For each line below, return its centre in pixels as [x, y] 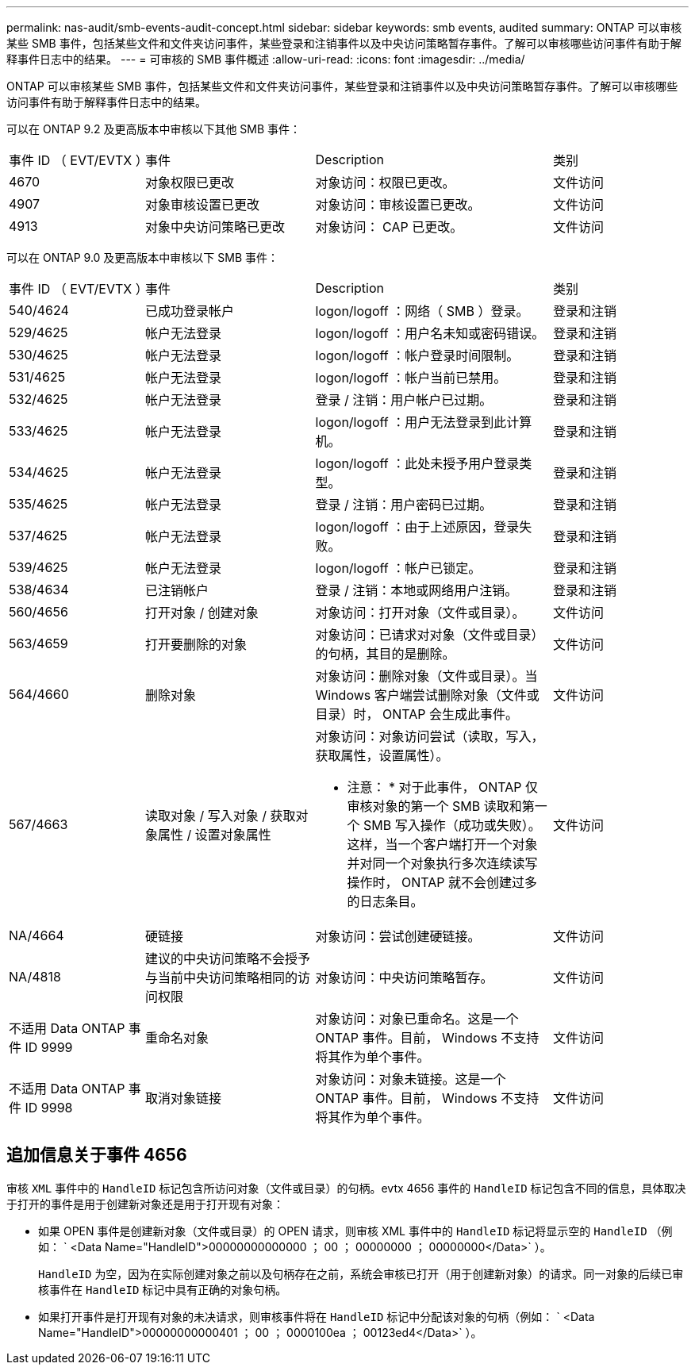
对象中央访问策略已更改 [215, 227]
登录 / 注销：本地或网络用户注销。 [417, 590]
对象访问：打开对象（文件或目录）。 [420, 613]
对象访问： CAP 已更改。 [389, 227]
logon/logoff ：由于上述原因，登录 [417, 527]
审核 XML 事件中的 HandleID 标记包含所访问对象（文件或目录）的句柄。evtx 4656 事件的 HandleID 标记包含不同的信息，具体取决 [346, 1188]
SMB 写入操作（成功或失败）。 [452, 825]
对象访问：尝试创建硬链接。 [398, 936]
